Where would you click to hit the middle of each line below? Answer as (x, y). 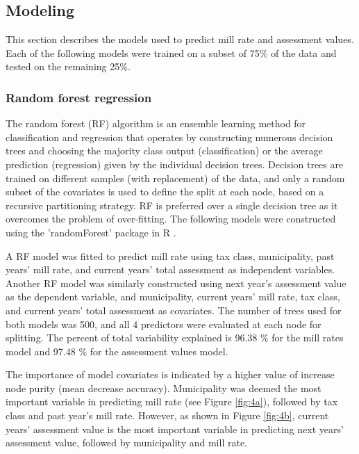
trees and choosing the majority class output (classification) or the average (164, 151)
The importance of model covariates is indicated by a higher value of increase (170, 374)
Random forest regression (79, 97)
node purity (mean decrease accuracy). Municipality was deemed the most (164, 388)
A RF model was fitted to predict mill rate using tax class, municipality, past (170, 256)
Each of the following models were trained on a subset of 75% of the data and (171, 52)
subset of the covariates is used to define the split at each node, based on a (165, 192)
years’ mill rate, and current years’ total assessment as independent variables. (170, 269)
